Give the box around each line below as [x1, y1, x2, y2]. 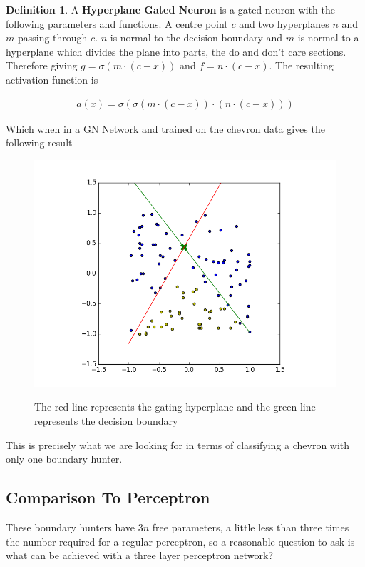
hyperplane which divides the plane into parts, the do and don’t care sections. [6, 44, 346, 59]
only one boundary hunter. [6, 451, 123, 466]
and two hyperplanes [239, 16, 329, 31]
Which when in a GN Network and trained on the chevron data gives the [6, 121, 325, 136]
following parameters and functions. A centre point [6, 16, 228, 31]
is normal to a [297, 30, 359, 45]
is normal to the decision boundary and [110, 30, 283, 45]
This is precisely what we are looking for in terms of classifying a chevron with [6, 437, 350, 452]
